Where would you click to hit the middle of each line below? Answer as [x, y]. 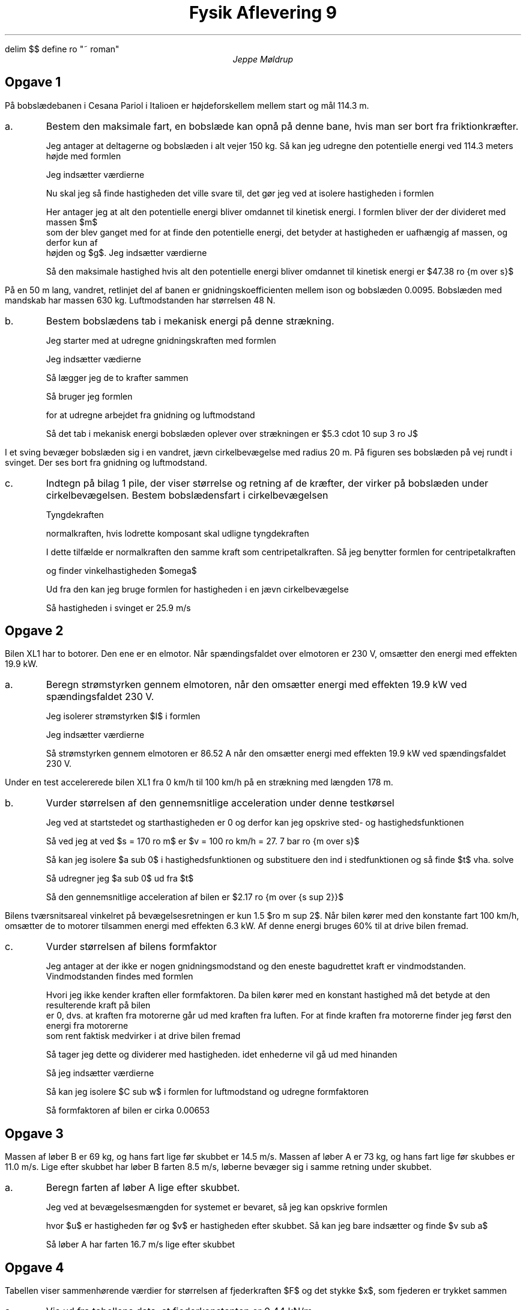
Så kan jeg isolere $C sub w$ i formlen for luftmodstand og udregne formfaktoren [207, 1092]
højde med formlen [83, 156]
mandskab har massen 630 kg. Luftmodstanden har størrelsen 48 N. [140, 300]
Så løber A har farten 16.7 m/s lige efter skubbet [140, 1244]
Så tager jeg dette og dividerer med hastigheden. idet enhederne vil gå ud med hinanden [222, 1055]
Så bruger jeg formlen [89, 396]
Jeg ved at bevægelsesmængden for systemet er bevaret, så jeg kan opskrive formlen [217, 1207]
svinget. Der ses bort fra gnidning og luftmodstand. [106, 462]
